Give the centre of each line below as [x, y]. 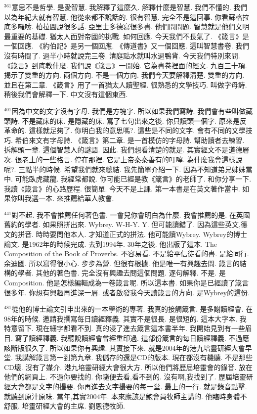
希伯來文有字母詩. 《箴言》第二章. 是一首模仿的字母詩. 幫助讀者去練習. [130, 140]
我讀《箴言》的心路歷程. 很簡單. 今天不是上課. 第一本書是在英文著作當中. [122, 188]
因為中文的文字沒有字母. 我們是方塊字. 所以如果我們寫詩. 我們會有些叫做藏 [132, 111]
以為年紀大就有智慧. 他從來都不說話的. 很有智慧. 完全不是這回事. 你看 [116, 17]
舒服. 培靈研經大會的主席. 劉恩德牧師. [64, 406]
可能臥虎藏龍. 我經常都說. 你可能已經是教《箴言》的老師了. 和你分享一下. [133, 179]
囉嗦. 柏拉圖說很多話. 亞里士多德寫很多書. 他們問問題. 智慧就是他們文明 [133, 26]
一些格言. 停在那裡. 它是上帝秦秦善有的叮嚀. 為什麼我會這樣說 [143, 159]
